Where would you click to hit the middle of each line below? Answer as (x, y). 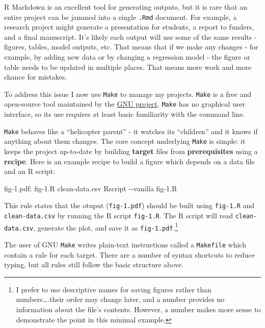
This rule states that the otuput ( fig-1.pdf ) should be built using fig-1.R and (129, 205)
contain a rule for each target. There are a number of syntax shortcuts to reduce (130, 254)
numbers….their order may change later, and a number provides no (120, 299)
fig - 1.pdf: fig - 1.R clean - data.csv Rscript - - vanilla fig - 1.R (91, 188)
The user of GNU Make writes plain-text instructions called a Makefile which (125, 245)
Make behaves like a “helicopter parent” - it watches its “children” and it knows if (131, 131)
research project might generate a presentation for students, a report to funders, (129, 27)
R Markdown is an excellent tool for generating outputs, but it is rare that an (126, 7)
